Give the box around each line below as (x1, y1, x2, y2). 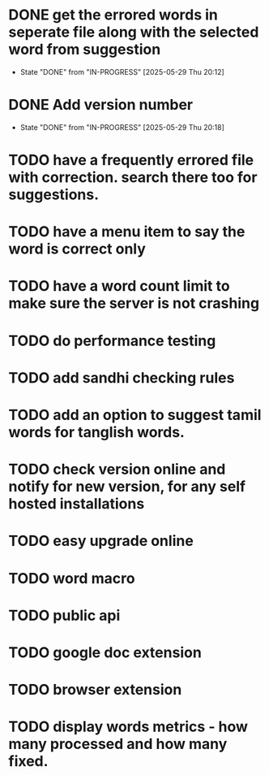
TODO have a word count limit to (8, 277, 230, 296)
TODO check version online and (8, 461, 226, 478)
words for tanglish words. (8, 423, 185, 441)
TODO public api (8, 606, 121, 625)
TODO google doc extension (8, 643, 203, 661)
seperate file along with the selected (8, 23, 259, 41)
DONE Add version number (8, 96, 193, 115)
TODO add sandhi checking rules (8, 368, 235, 387)
